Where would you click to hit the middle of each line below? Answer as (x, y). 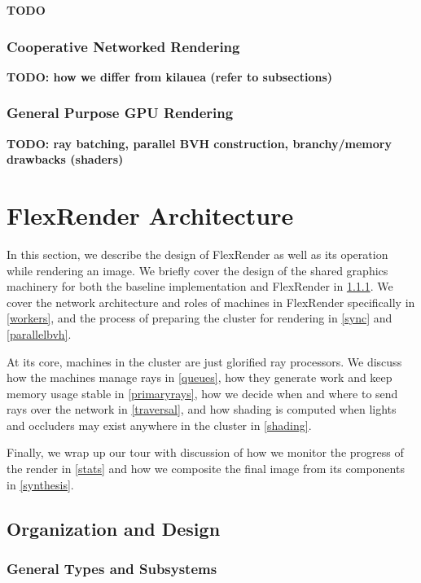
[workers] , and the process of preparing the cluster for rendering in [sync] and (200, 318)
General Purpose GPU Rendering (120, 113)
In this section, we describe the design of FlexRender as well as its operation (197, 254)
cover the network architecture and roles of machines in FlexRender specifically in (211, 302)
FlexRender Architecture (150, 215)
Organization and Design (114, 528)
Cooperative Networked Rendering (123, 46)
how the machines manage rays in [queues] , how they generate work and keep (200, 377)
